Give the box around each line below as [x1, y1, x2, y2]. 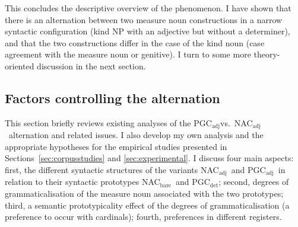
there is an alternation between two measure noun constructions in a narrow [5, 13, 283, 25]
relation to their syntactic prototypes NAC [5, 175, 160, 188]
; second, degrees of [218, 175, 289, 188]
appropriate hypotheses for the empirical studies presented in [5, 140, 227, 152]
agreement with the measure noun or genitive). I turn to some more [5, 48, 251, 60]
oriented [5, 59, 34, 72]
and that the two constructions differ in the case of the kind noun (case [5, 36, 265, 49]
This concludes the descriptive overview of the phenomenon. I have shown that [5, 2, 291, 14]
